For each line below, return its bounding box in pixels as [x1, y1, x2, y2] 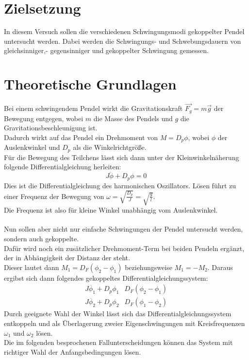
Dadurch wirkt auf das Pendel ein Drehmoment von [4, 132, 158, 142]
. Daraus [207, 262, 233, 272]
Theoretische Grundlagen [4, 74, 177, 94]
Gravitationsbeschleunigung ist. [4, 123, 98, 133]
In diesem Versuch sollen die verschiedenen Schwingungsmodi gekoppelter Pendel [4, 26, 245, 36]
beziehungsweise [125, 262, 172, 272]
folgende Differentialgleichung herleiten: [4, 162, 121, 172]
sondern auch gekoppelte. [4, 233, 79, 243]
